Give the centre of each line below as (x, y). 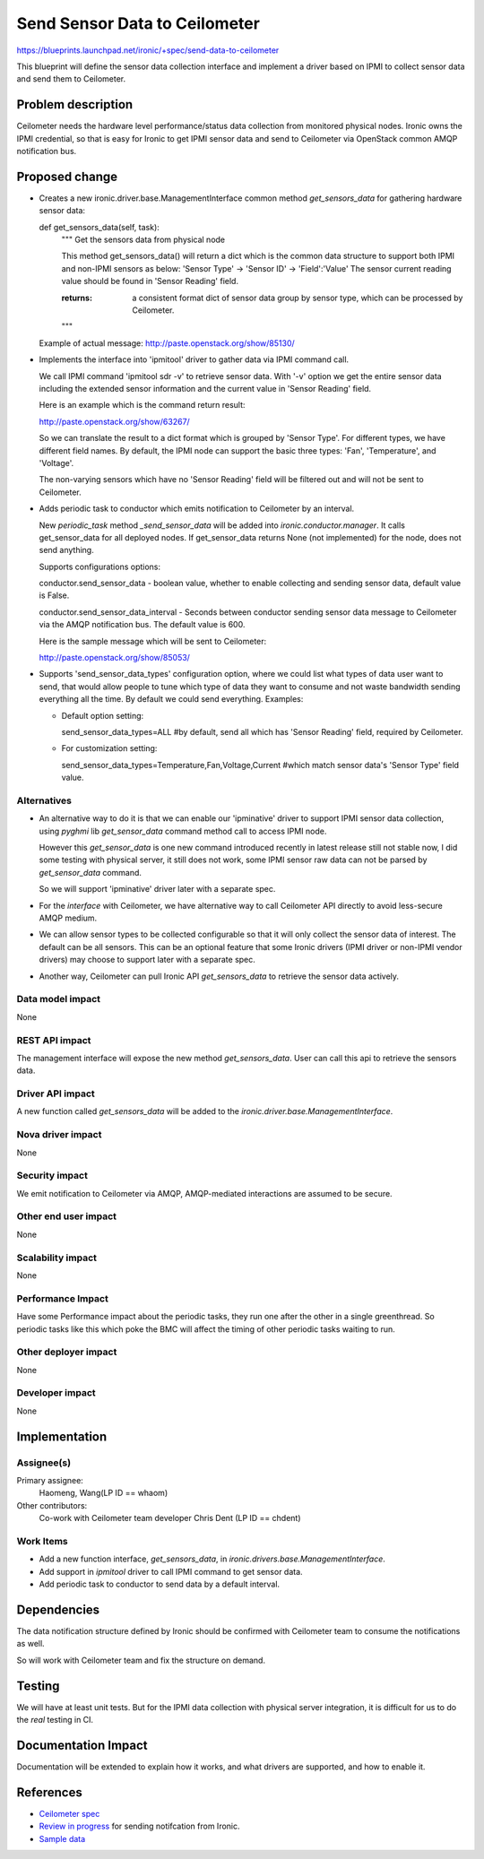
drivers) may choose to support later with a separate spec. (147, 960)
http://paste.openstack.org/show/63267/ (114, 421)
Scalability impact (57, 1258)
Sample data (62, 1838)
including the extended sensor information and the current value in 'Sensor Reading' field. (205, 389)
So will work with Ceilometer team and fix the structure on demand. (141, 1660)
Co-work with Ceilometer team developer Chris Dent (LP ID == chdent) (170, 1518)
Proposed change (67, 176)
